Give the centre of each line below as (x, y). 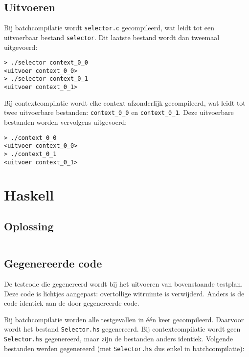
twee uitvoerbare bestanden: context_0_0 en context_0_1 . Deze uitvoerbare (119, 112)
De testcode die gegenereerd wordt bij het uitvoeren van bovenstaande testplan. (124, 283)
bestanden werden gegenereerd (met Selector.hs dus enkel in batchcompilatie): (124, 348)
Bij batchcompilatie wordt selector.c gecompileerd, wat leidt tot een (109, 28)
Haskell (29, 195)
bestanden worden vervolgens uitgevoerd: (66, 122)
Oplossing (29, 226)
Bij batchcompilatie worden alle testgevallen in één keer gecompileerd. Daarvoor (124, 319)
